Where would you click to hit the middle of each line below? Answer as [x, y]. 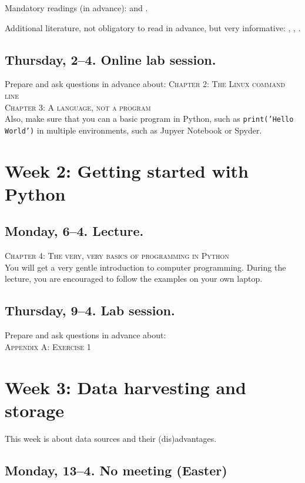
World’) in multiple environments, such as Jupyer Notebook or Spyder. [133, 130]
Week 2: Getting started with [127, 170]
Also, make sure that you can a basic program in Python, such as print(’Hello [149, 119]
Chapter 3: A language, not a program [78, 107]
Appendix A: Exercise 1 [48, 346]
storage [35, 410]
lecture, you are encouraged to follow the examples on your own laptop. [134, 279]
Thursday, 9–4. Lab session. [90, 310]
